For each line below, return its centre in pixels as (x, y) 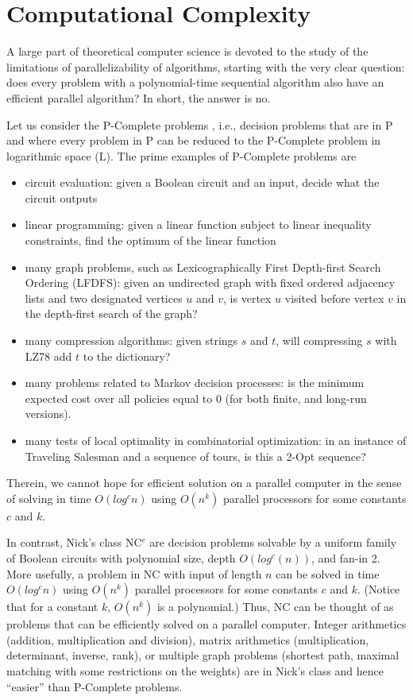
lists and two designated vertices (104, 298)
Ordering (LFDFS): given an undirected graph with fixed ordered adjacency (210, 282)
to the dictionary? (127, 356)
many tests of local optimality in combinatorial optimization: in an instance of (216, 440)
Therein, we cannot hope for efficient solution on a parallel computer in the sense (204, 483)
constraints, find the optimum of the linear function (151, 240)
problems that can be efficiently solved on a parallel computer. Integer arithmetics (206, 624)
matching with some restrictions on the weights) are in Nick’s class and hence (195, 670)
